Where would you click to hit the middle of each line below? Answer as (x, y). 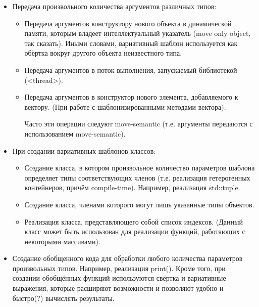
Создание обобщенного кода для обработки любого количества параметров (127, 258)
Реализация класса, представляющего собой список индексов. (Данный (134, 221)
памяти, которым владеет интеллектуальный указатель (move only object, (138, 33)
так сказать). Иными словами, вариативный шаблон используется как (131, 43)
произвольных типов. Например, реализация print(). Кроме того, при (119, 268)
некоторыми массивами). (62, 241)
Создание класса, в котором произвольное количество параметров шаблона (140, 168)
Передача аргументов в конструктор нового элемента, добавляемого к (131, 97)
